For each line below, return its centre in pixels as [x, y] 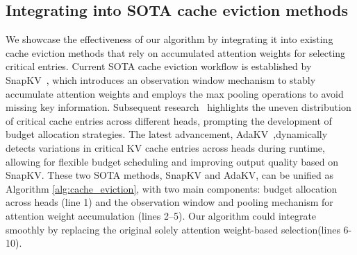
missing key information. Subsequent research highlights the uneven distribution [178, 107]
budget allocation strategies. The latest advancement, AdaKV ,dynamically [167, 134]
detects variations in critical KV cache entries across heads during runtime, [165, 147]
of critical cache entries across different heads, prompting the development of [169, 120]
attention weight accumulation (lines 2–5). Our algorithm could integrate [161, 215]
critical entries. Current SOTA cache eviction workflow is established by [159, 66]
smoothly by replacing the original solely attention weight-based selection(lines [173, 229]
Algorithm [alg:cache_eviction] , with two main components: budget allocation [172, 188]
